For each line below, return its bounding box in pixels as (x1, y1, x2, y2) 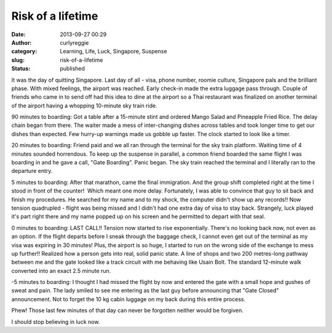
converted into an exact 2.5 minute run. (11, 267, 111, 274)
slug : (11, 56, 25, 64)
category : (11, 48, 38, 55)
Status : (11, 65, 31, 72)
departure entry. (11, 167, 53, 175)
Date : (11, 31, 26, 38)
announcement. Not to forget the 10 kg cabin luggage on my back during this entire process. (11, 295, 246, 303)
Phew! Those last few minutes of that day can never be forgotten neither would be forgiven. (11, 307, 244, 314)
